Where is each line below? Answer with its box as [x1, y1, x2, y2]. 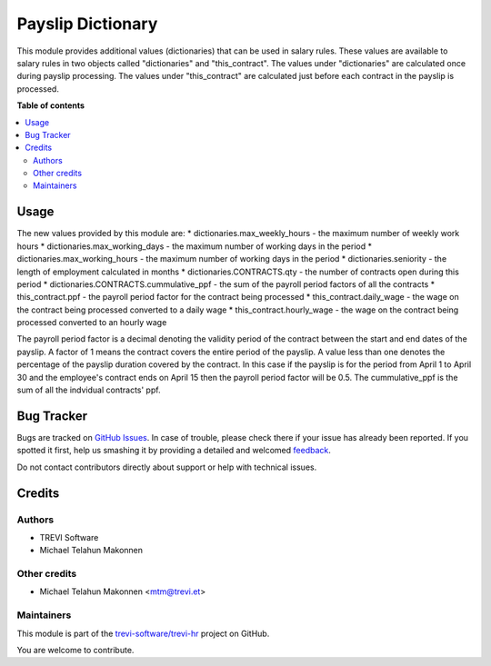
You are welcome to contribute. [16, 644, 135, 655]
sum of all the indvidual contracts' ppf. [16, 384, 161, 395]
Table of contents [16, 100, 85, 111]
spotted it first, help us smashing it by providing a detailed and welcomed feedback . [16, 445, 332, 456]
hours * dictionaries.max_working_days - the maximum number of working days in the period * [16, 241, 373, 252]
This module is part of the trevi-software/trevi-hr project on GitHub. [16, 628, 270, 639]
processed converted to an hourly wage [16, 317, 167, 328]
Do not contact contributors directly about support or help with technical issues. [16, 462, 317, 472]
